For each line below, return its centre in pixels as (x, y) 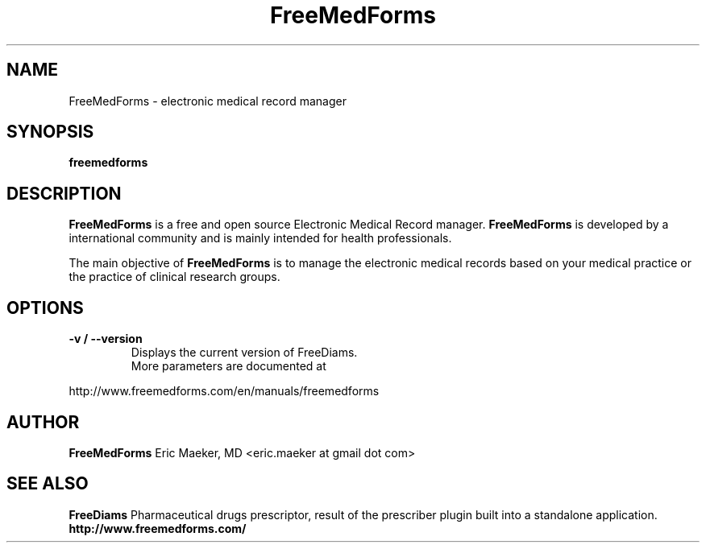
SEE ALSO (48, 484)
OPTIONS (45, 308)
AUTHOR (43, 422)
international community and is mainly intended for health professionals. (260, 238)
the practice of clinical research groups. (174, 277)
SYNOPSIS (50, 132)
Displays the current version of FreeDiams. (244, 353)
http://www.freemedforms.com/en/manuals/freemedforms (224, 391)
